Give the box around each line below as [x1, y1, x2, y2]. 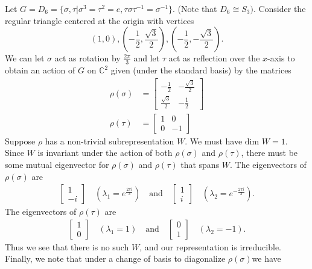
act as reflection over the [168, 52, 260, 64]
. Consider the [253, 2, 306, 14]
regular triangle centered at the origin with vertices [5, 14, 194, 26]
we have [252, 252, 281, 265]
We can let [5, 52, 45, 64]
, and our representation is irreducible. [139, 240, 282, 253]
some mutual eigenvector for [5, 158, 109, 170]
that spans [180, 158, 220, 170]
